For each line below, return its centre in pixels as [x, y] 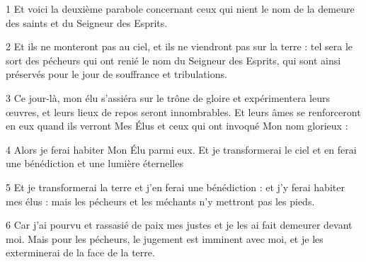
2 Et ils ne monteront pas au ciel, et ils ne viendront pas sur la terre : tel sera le [179, 46]
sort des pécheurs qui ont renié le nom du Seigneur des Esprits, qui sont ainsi [173, 60]
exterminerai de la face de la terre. [80, 252]
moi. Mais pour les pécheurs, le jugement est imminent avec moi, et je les [165, 238]
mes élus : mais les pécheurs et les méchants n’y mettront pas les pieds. [160, 201]
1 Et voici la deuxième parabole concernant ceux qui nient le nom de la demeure [180, 8]
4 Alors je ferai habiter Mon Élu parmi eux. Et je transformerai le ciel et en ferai [181, 149]
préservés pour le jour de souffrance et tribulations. [116, 74]
